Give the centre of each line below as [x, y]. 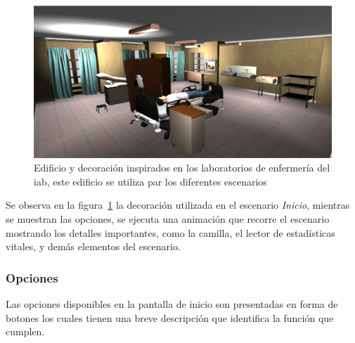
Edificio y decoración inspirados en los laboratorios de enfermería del [182, 168]
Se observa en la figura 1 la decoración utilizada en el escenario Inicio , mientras [178, 205]
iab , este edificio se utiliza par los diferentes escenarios [150, 181]
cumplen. [25, 331]
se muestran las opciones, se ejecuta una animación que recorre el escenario [168, 218]
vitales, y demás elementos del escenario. [93, 246]
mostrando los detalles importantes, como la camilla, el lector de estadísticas [170, 232]
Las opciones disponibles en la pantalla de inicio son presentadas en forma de [172, 303]
